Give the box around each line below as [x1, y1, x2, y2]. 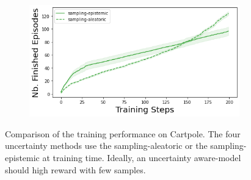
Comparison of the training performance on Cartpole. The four [5, 127, 241, 140]
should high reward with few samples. [5, 163, 146, 176]
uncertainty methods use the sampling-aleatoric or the [5, 139, 208, 152]
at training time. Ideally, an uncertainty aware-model [42, 151, 241, 164]
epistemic [5, 151, 40, 164]
